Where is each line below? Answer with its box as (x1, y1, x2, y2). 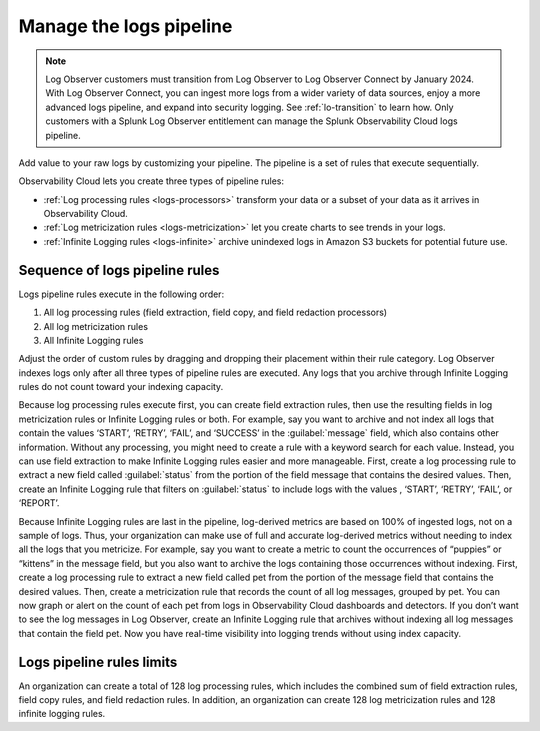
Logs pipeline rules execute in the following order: (18, 288, 225, 300)
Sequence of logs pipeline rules (18, 261, 220, 279)
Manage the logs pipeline (18, 15, 233, 37)
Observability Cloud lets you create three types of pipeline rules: (18, 175, 285, 187)
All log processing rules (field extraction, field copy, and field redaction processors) (43, 306, 388, 319)
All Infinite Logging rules (43, 334, 144, 346)
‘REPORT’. (18, 497, 60, 509)
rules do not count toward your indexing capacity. (18, 381, 224, 393)
